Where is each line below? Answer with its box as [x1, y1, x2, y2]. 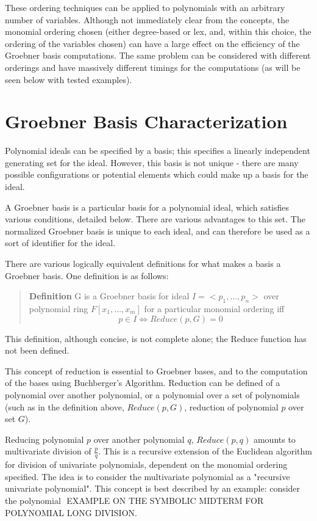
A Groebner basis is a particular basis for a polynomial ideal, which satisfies [5, 200, 290, 213]
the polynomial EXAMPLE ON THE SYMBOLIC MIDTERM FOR [5, 494, 264, 506]
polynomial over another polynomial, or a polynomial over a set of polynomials [5, 388, 300, 401]
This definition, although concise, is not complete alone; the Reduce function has [5, 332, 307, 344]
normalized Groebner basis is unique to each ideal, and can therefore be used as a [5, 224, 310, 237]
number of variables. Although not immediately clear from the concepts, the [5, 13, 290, 26]
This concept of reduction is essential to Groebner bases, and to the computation [5, 364, 308, 377]
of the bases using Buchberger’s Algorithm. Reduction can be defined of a [5, 376, 280, 389]
